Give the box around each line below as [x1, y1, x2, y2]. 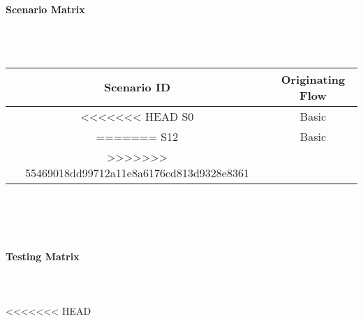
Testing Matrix [6, 249, 80, 264]
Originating [281, 70, 346, 87]
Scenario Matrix [6, 1, 85, 16]
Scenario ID [103, 79, 171, 96]
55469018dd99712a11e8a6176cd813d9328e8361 [25, 164, 249, 181]
